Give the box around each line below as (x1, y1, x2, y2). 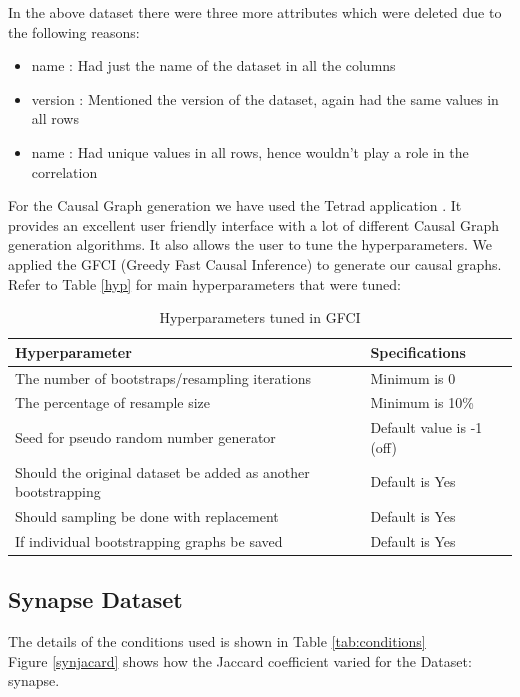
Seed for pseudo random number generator (15, 427, 276, 448)
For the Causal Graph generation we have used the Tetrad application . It (8, 195, 462, 216)
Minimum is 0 (370, 367, 456, 388)
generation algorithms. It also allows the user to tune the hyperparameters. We (8, 234, 492, 255)
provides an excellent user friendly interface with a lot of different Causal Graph (8, 214, 499, 235)
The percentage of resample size (15, 392, 211, 413)
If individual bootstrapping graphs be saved (15, 530, 283, 551)
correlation (31, 161, 98, 182)
